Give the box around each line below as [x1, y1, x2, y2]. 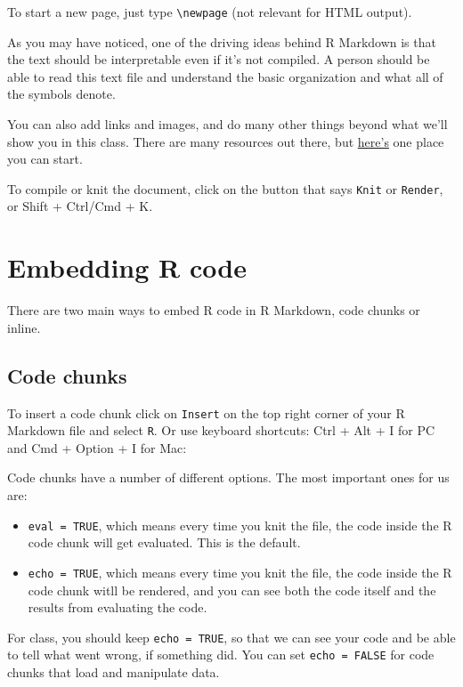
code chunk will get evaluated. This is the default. [28, 533, 301, 552]
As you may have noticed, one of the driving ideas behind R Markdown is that [7, 32, 436, 51]
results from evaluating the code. [28, 598, 207, 617]
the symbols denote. [7, 85, 116, 103]
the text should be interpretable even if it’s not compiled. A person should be [7, 50, 430, 69]
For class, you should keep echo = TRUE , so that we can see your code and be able [7, 627, 456, 646]
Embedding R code [7, 249, 247, 286]
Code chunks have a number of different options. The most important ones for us [7, 468, 450, 487]
